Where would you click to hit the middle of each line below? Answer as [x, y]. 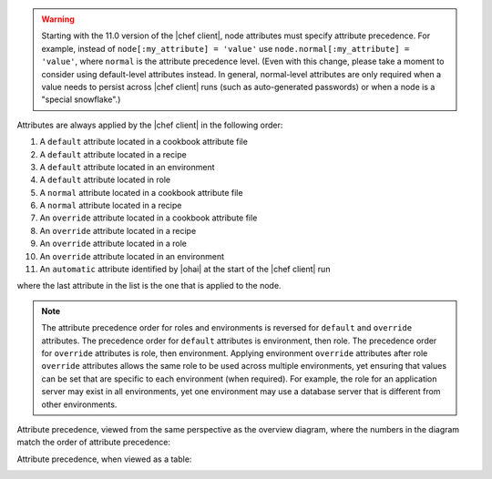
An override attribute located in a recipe [118, 230]
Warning [58, 19]
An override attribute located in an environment [132, 256]
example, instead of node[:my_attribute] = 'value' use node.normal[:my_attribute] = [225, 48]
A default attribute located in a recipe [113, 154]
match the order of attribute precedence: [93, 443]
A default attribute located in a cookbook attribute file [143, 142]
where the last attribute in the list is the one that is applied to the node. [149, 286]
